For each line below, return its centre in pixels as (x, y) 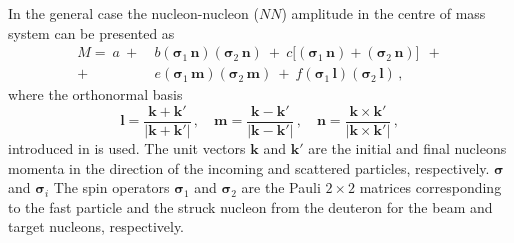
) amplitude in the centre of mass (383, 13)
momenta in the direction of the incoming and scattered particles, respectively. (249, 167)
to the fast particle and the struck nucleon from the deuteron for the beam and (250, 206)
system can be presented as (91, 32)
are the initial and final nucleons (407, 147)
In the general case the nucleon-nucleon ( (133, 13)
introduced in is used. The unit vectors (127, 147)
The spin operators (111, 187)
